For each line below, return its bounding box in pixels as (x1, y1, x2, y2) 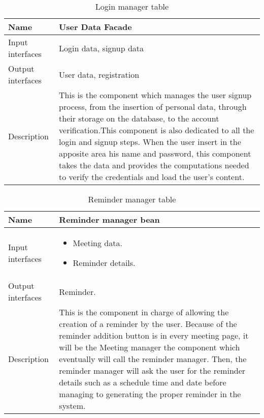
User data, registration (59, 68, 140, 80)
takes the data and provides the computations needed (59, 159, 249, 171)
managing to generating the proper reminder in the (59, 388, 241, 400)
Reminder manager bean (59, 214, 160, 225)
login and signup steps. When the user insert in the (59, 136, 241, 147)
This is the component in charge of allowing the (59, 306, 229, 318)
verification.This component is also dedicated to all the (59, 124, 254, 136)
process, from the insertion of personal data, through (59, 101, 247, 112)
